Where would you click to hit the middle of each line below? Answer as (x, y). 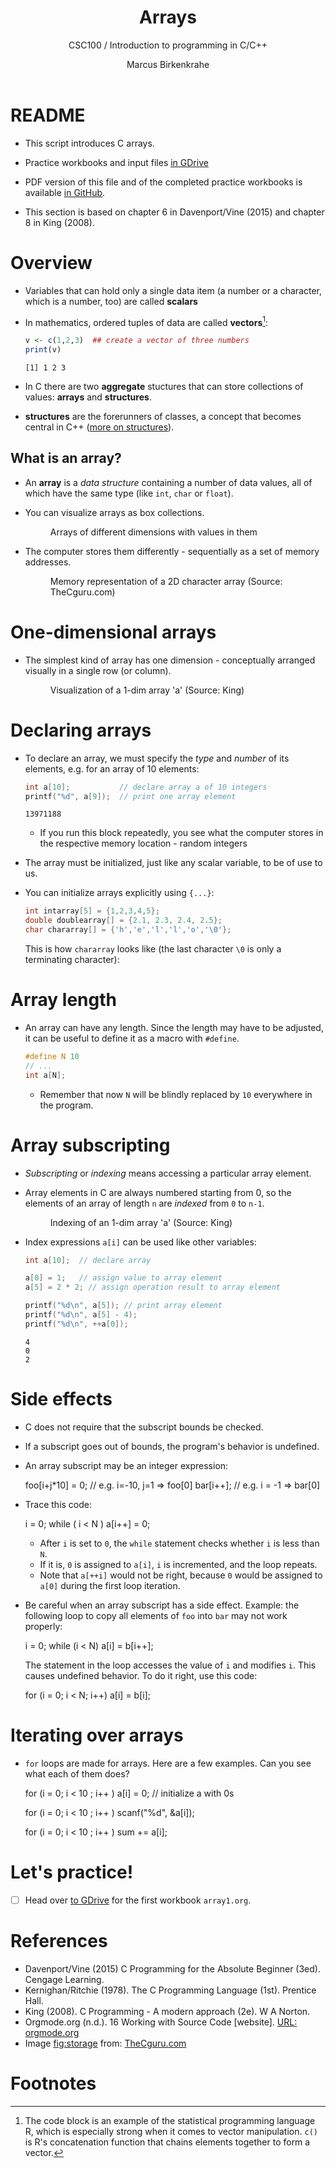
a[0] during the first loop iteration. (110, 1585)
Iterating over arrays (97, 1735)
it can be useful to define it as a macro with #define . (132, 1038)
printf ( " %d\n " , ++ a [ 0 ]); (76, 1324)
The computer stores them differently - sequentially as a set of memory (172, 551)
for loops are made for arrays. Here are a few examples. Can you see (168, 1763)
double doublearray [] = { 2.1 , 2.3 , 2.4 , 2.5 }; (123, 921)
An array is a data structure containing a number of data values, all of (168, 482)
